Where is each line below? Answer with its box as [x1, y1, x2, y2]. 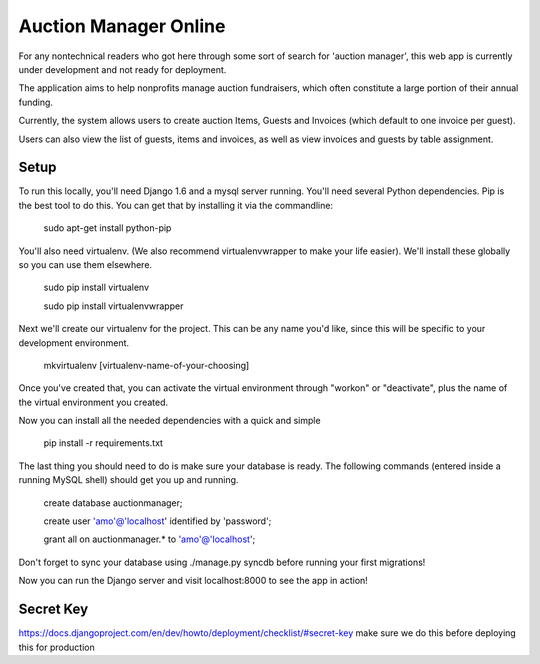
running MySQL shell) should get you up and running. [18, 474, 239, 486]
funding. [18, 96, 54, 108]
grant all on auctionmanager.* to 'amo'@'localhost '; [43, 533, 256, 545]
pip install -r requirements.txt [43, 437, 164, 449]
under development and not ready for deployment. [18, 63, 227, 75]
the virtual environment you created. [18, 396, 169, 408]
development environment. [18, 336, 130, 349]
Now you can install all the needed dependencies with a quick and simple [18, 415, 321, 427]
